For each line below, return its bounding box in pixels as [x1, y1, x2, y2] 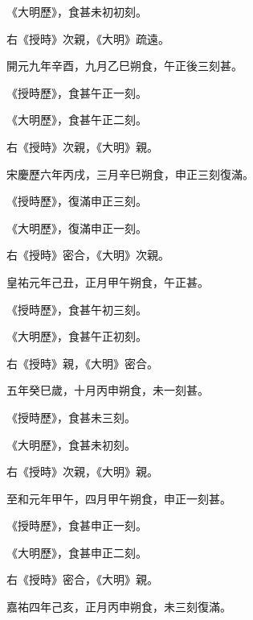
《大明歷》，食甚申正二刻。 [6, 544, 147, 560]
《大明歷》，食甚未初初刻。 [6, 3, 147, 19]
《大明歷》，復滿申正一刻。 [6, 219, 147, 236]
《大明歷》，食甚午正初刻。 [6, 328, 147, 345]
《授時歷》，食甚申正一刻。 [6, 517, 147, 534]
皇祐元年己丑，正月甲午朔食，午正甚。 [6, 273, 209, 290]
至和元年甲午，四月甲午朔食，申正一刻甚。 [6, 490, 231, 506]
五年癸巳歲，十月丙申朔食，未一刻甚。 [6, 382, 209, 399]
